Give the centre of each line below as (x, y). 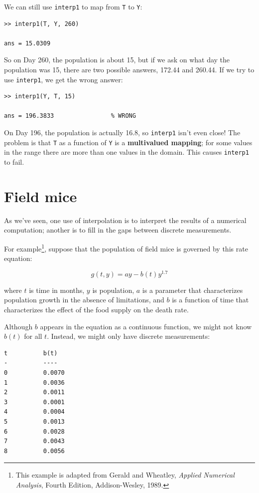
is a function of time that (210, 300)
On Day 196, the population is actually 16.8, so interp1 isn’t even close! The (122, 132)
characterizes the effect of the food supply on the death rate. (96, 310)
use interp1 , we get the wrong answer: (64, 79)
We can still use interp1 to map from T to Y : (73, 6)
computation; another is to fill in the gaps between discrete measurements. (118, 230)
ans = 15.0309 (27, 43)
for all (33, 336)
